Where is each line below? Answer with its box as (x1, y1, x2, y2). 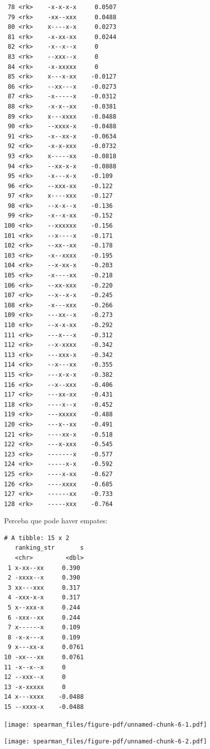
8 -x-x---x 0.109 (8, 633, 80, 641)
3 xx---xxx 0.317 (8, 584, 80, 591)
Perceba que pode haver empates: (4, 515, 108, 526)
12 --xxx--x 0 (4, 673, 66, 681)
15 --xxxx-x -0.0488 (4, 703, 84, 710)
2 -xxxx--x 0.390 (8, 574, 80, 582)
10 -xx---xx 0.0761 (4, 654, 84, 661)
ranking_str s (15, 544, 84, 552)
